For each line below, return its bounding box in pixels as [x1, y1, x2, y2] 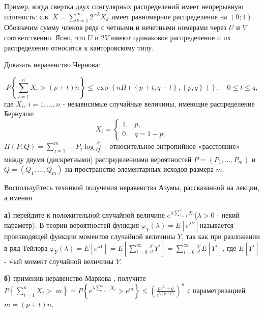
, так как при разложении [181, 231, 260, 242]
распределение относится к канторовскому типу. [4, 42, 154, 53]
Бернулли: [4, 108, 35, 119]
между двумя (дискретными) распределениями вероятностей [4, 153, 192, 164]
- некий [217, 210, 240, 220]
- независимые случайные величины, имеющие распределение [63, 98, 255, 109]
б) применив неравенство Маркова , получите [4, 273, 146, 283]
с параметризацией [187, 284, 246, 295]
